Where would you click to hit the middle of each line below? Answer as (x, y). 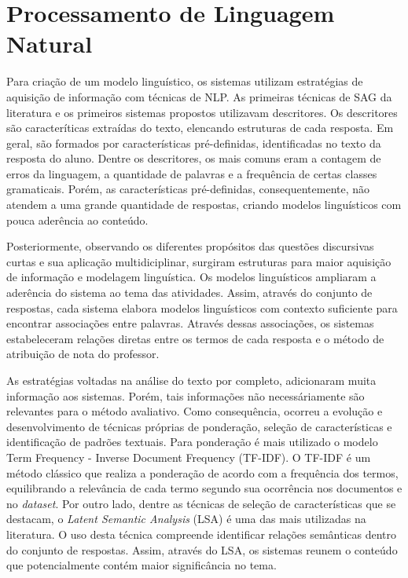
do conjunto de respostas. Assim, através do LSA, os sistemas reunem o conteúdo (202, 549)
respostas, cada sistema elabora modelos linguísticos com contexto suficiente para (202, 307)
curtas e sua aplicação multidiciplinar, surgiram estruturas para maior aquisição (199, 261)
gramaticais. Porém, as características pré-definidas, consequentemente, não (188, 189)
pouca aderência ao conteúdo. (77, 219)
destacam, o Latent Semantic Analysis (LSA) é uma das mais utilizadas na (186, 519)
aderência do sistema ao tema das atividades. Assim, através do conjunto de (189, 293)
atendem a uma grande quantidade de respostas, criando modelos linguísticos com (204, 205)
